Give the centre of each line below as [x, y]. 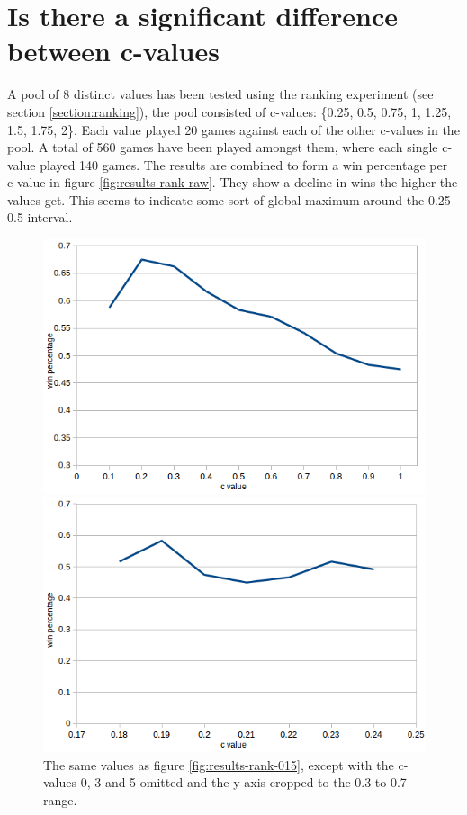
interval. [50, 217]
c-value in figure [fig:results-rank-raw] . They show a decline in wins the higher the [233, 182]
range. [60, 799]
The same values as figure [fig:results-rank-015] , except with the [219, 764]
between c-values [113, 51]
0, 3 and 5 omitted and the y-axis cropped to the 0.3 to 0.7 [243, 782]
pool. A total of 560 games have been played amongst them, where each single [223, 147]
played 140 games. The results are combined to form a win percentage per [244, 164]
